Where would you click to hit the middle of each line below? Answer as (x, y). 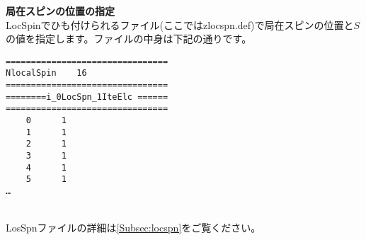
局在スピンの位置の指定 (60, 11)
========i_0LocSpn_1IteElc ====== (87, 97)
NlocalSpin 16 (46, 73)
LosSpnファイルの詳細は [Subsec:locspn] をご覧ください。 (133, 228)
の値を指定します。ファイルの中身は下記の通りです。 (129, 39)
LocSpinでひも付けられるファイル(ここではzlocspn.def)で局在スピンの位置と (180, 24)
